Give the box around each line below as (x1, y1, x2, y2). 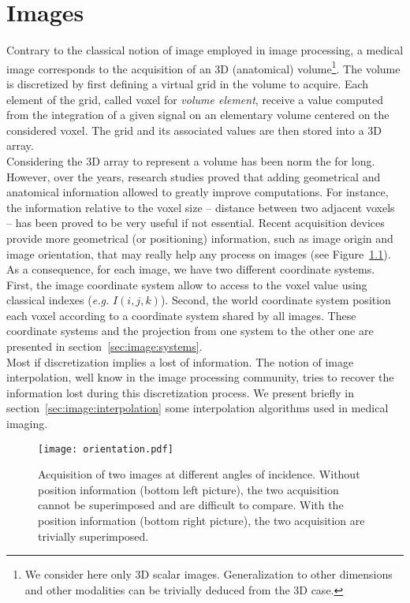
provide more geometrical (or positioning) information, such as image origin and (6, 229, 393, 246)
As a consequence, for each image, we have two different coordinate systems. (6, 261, 375, 277)
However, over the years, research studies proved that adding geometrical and (6, 168, 381, 184)
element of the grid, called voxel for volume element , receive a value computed (6, 91, 384, 107)
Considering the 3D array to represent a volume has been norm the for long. (6, 152, 375, 169)
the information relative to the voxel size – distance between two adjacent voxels (6, 199, 395, 215)
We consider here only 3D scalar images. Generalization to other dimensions (24, 566, 393, 583)
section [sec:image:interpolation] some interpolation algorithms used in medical (6, 400, 389, 416)
